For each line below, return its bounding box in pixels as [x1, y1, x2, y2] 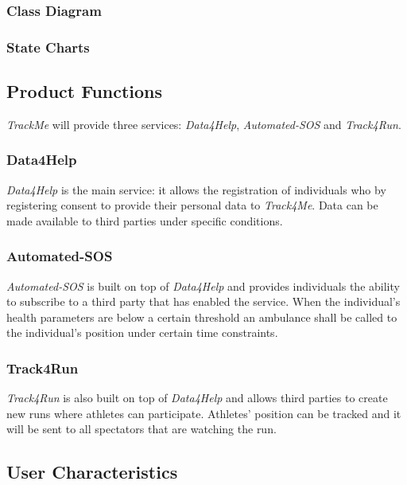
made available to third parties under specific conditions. [6, 212, 283, 229]
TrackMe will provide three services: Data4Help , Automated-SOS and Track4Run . [6, 115, 401, 132]
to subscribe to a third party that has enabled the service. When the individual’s [6, 293, 401, 310]
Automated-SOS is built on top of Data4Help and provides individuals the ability [6, 277, 400, 294]
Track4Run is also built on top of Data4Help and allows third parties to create [6, 389, 388, 406]
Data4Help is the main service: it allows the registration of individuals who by [6, 181, 386, 198]
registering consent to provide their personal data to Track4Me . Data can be [6, 197, 378, 213]
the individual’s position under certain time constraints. [6, 324, 278, 341]
